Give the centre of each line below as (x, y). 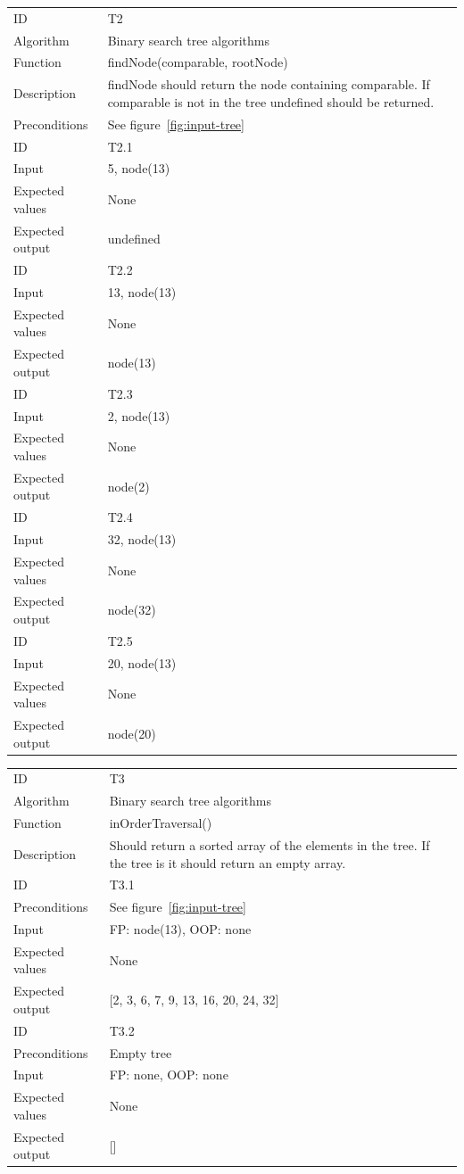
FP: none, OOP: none (169, 1075)
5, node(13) (139, 168)
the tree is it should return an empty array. (228, 862)
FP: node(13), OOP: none (180, 929)
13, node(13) (142, 291)
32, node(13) (142, 539)
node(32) (132, 610)
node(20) (132, 733)
